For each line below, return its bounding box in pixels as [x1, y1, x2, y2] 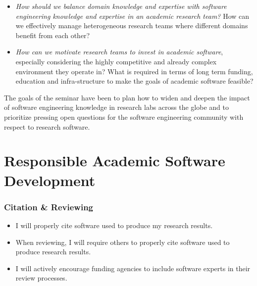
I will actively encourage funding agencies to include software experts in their [15, 263, 251, 273]
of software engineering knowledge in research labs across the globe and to [4, 102, 229, 112]
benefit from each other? [15, 30, 90, 40]
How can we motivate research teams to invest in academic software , [15, 47, 223, 57]
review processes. [15, 273, 67, 283]
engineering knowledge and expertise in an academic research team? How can [15, 10, 250, 21]
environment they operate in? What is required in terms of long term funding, [15, 66, 253, 76]
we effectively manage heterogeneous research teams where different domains [15, 20, 248, 31]
